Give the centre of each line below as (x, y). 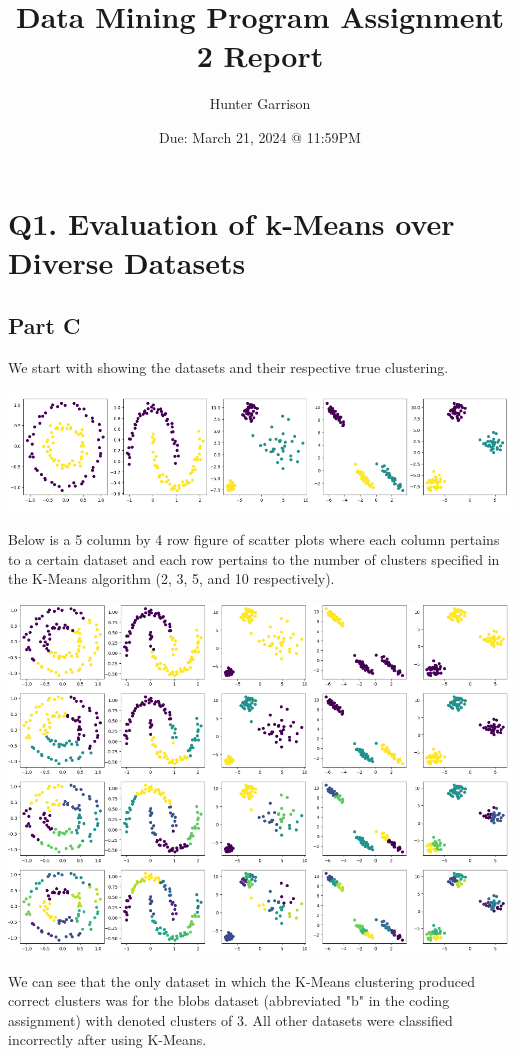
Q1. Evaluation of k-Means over (231, 222)
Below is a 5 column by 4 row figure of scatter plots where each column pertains (254, 539)
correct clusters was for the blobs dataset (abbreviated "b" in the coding (229, 1000)
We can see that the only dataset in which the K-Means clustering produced (242, 980)
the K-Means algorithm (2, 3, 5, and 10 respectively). (171, 578)
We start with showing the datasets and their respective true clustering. (228, 367)
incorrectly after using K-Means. (107, 1039)
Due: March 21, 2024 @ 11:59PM (260, 136)
